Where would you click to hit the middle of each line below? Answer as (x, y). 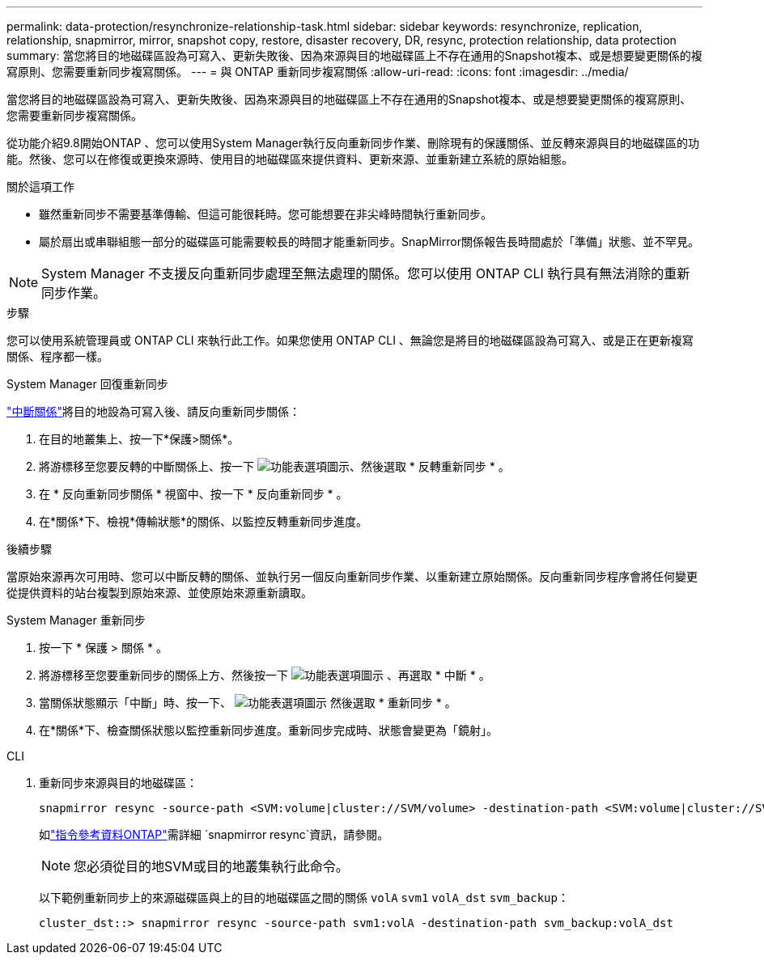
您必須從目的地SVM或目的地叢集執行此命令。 (211, 866)
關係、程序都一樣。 (57, 356)
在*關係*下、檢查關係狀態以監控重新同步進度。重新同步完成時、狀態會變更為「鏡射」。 (269, 730)
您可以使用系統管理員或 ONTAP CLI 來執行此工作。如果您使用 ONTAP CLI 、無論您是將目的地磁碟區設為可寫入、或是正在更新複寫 (350, 340)
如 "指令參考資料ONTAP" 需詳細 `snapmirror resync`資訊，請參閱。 (214, 834)
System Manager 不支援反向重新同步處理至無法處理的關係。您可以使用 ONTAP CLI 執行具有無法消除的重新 (366, 273)
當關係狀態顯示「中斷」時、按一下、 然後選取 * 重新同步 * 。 (248, 703)
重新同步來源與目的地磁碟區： (118, 783)
